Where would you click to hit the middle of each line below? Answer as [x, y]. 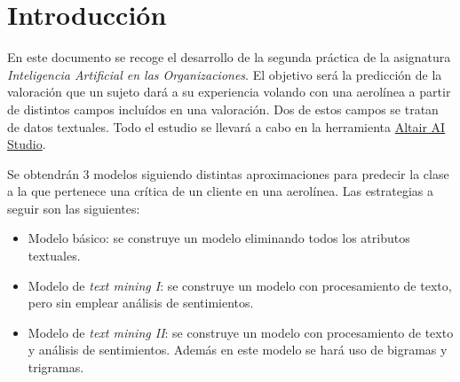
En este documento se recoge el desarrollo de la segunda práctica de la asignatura [229, 57]
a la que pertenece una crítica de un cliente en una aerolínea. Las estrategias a [221, 191]
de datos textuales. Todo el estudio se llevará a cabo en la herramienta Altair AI [226, 126]
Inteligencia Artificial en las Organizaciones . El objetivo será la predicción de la [225, 74]
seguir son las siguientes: [74, 208]
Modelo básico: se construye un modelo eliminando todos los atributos [219, 238]
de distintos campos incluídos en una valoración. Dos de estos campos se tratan [223, 109]
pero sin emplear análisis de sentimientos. [141, 303]
